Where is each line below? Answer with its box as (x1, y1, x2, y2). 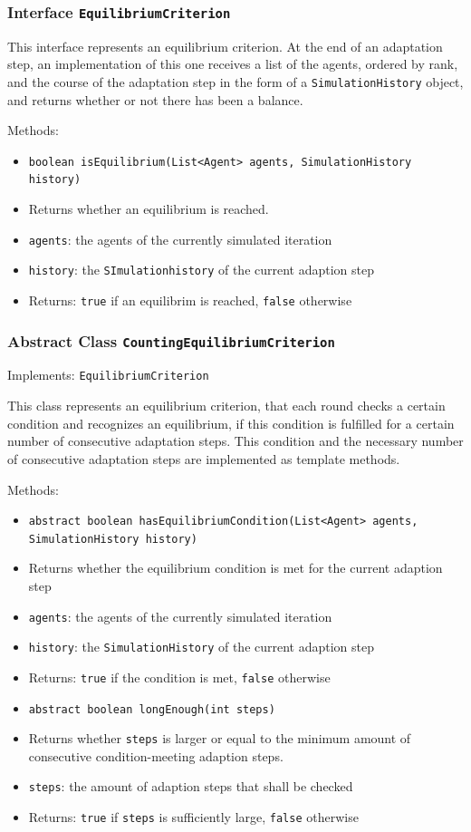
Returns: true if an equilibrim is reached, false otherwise (28, 291, 352, 310)
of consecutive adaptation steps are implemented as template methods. (7, 449, 400, 468)
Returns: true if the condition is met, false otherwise (28, 667, 331, 686)
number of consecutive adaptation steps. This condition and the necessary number (7, 431, 464, 450)
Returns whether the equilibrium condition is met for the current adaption (28, 558, 443, 577)
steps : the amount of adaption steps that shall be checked (28, 777, 353, 796)
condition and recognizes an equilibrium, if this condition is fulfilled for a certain (7, 413, 455, 432)
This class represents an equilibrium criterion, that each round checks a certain (7, 396, 446, 415)
